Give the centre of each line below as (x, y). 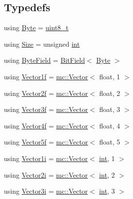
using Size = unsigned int (42, 44)
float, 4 (110, 125)
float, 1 (110, 76)
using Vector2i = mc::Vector (46, 174)
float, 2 (110, 93)
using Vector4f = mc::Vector (46, 125)
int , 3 (107, 191)
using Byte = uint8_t (36, 27)
